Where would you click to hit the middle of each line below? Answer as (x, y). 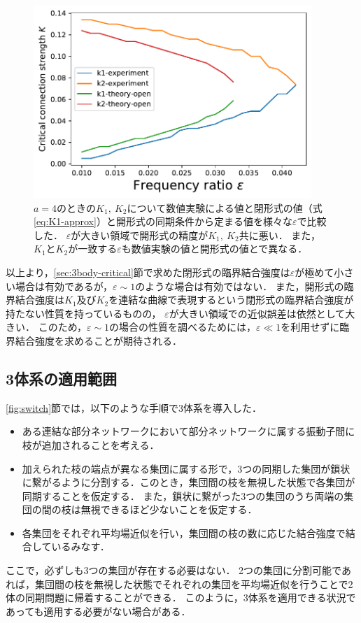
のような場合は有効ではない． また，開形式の (240, 286)
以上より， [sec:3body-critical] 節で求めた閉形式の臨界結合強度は (148, 272)
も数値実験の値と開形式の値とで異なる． (214, 249)
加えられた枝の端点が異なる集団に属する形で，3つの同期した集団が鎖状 (186, 468)
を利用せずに (310, 327)
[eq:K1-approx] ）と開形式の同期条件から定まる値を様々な (163, 221)
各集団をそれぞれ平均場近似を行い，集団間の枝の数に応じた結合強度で (184, 532)
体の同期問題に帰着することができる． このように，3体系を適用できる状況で (181, 597)
